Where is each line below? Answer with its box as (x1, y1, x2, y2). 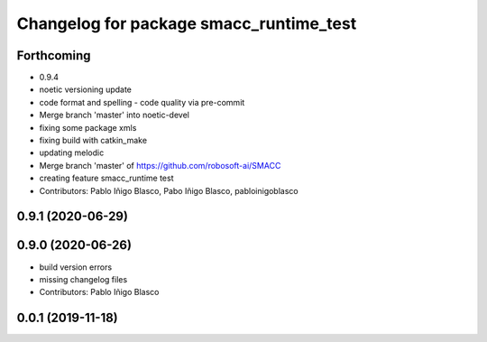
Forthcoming (16, 48, 91, 63)
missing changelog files (39, 273, 128, 284)
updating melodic (39, 147, 105, 158)
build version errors (39, 262, 113, 273)
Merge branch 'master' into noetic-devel (39, 109, 189, 121)
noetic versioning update (39, 84, 133, 95)
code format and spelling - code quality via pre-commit (39, 97, 245, 107)
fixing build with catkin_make (39, 135, 148, 146)
